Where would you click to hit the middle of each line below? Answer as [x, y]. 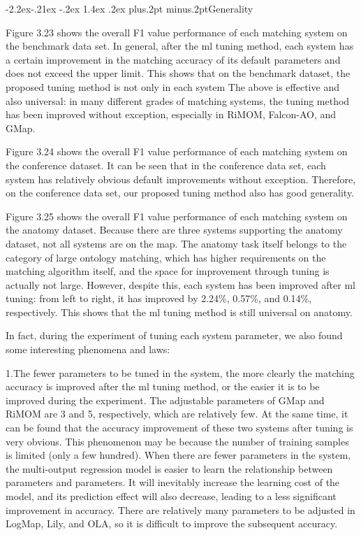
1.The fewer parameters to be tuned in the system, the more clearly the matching [180, 372]
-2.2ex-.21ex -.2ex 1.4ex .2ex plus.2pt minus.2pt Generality [130, 8]
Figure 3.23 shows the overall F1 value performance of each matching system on [177, 32]
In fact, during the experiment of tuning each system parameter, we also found [174, 335]
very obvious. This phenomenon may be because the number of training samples [177, 441]
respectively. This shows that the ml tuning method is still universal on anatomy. [179, 312]
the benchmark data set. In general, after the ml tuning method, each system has [180, 46]
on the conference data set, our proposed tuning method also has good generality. [180, 193]
